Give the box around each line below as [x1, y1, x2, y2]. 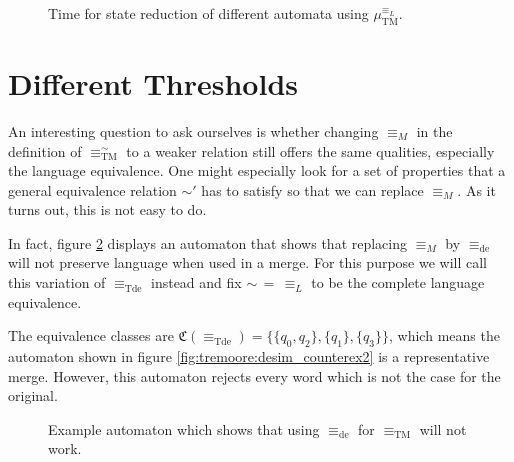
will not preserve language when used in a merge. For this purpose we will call [8, 252, 488, 273]
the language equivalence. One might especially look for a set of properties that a [8, 160, 506, 181]
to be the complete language [311, 272, 485, 293]
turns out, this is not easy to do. [8, 199, 207, 220]
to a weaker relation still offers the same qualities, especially [126, 140, 495, 161]
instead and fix [151, 272, 242, 293]
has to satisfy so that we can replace [201, 179, 424, 200]
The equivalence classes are [8, 325, 174, 346]
